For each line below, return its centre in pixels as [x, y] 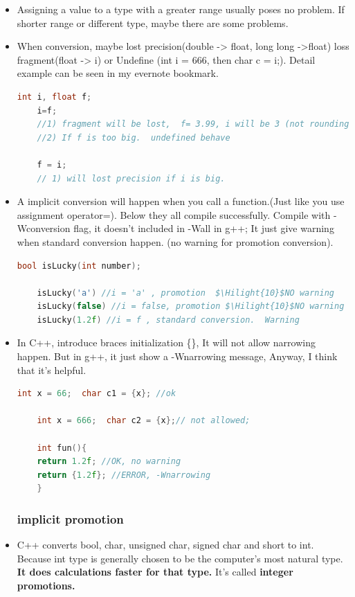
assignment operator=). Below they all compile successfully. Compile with [174, 214]
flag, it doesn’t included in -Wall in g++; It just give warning [204, 228]
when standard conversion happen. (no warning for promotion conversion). [175, 241]
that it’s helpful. [52, 369]
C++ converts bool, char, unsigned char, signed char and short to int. [165, 545]
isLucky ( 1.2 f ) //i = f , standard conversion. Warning [168, 320]
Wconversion [44, 228]
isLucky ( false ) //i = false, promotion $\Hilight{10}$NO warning [191, 306]
